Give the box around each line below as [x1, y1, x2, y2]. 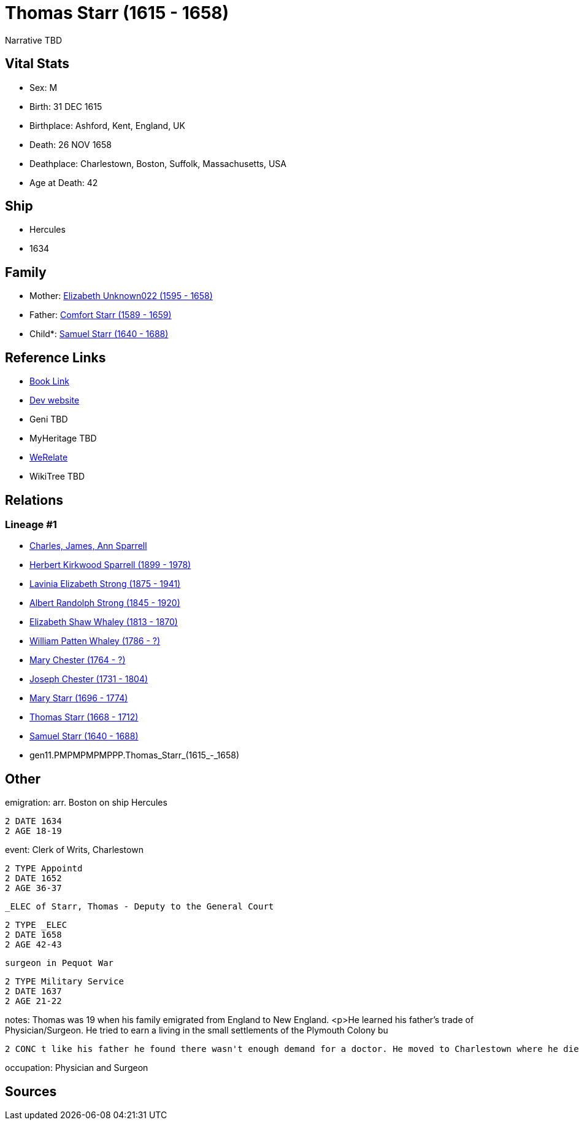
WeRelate [29, 452, 68, 463]
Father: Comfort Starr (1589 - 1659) [29, 309, 172, 321]
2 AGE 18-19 [5, 826, 62, 836]
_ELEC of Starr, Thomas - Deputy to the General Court [5, 901, 274, 912]
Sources [5, 1083, 57, 1099]
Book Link [29, 376, 69, 387]
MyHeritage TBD [29, 433, 97, 444]
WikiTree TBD [29, 471, 85, 482]
